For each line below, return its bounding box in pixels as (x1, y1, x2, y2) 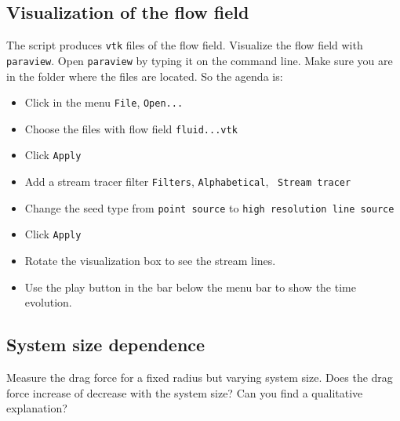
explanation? (6, 400, 67, 416)
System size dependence (6, 332, 205, 357)
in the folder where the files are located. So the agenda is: (6, 67, 283, 84)
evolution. (24, 294, 72, 310)
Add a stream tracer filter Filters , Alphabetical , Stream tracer (24, 173, 351, 190)
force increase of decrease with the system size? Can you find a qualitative (6, 384, 363, 401)
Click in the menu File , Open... (24, 94, 184, 111)
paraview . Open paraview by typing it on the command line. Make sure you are (6, 52, 393, 68)
